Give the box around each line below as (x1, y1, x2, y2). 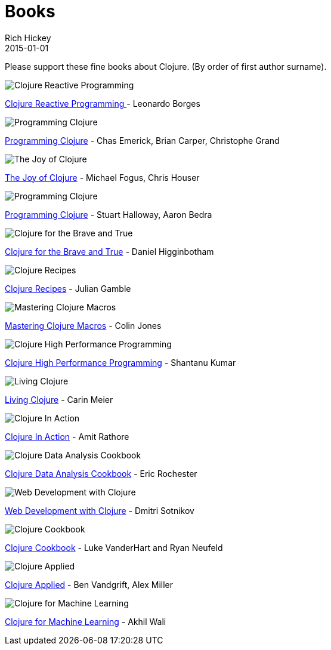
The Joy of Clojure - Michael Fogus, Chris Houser (5, 172, 200, 183)
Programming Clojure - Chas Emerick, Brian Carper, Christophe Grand (5, 135, 280, 146)
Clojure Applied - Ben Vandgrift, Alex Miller (5, 579, 174, 590)
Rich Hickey (5, 32, 51, 43)
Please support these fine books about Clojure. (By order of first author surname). (5, 61, 327, 72)
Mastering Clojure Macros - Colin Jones (5, 320, 162, 331)
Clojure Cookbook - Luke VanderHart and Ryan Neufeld (5, 542, 223, 553)
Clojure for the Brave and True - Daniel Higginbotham (5, 246, 214, 257)
